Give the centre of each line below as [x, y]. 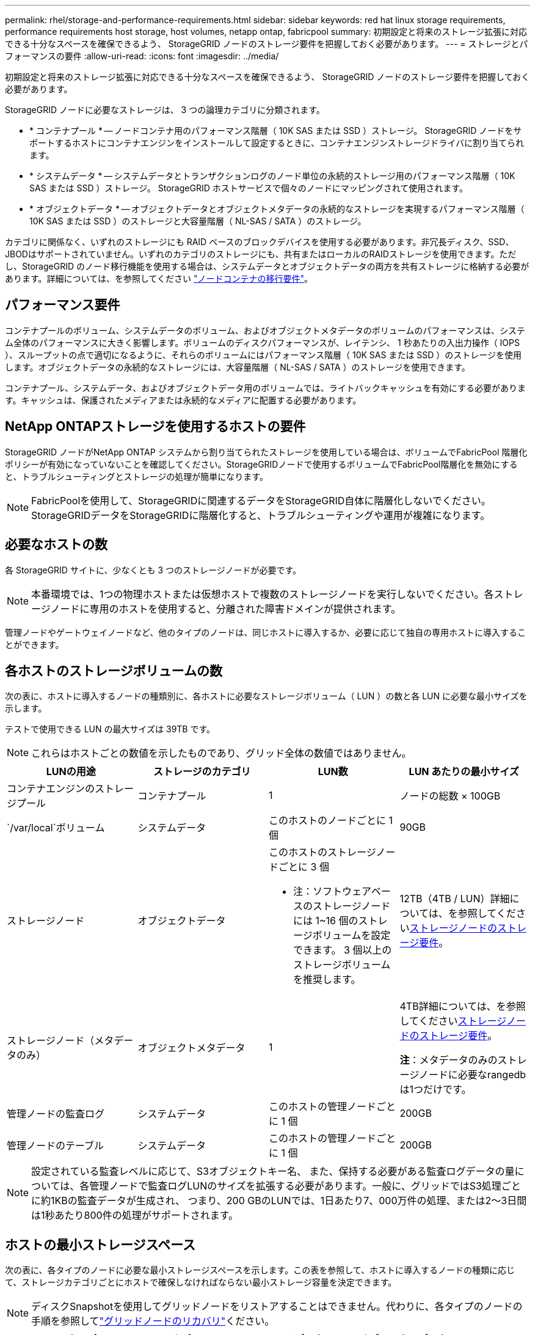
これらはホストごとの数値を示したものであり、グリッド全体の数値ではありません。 [221, 753]
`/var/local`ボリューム [56, 828]
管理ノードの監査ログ [56, 1114]
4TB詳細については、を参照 [463, 1006]
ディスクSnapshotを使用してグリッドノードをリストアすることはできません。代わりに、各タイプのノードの [277, 1307]
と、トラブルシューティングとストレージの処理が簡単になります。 [136, 476]
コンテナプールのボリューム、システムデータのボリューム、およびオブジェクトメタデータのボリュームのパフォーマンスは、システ [265, 330]
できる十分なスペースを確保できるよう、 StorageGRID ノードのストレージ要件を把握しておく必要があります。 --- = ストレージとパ [267, 44]
